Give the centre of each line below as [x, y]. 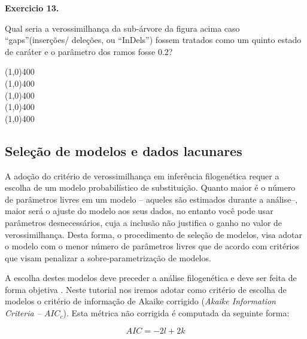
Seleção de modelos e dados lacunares [124, 150]
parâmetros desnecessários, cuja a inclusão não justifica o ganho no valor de [144, 222]
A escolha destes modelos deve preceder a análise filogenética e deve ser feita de [151, 278]
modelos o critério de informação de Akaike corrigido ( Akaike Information [140, 301]
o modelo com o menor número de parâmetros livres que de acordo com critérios [152, 246]
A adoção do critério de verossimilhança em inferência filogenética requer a [142, 175]
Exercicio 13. [32, 8]
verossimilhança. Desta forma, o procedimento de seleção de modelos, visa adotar [153, 234]
